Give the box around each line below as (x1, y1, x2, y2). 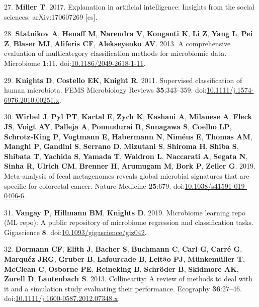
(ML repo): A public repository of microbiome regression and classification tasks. (4, 217, 254, 227)
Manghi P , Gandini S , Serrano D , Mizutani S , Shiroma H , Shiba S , (4, 141, 239, 151)
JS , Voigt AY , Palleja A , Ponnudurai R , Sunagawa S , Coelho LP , (4, 121, 232, 131)
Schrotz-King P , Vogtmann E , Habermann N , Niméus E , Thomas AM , (4, 131, 252, 141)
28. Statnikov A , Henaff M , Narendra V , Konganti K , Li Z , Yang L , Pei (4, 28, 253, 39)
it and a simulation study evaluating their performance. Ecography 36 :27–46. (4, 283, 242, 293)
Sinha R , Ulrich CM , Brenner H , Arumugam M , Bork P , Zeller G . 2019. (4, 161, 255, 171)
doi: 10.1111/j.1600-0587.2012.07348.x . (4, 293, 120, 303)
